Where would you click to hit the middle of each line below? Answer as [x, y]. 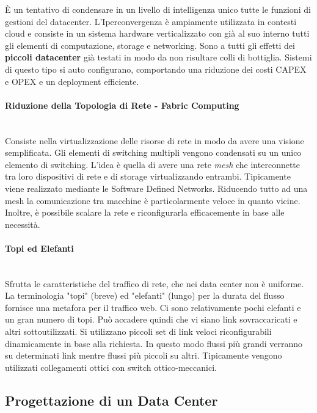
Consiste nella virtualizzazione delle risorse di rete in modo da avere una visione [155, 140]
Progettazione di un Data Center [111, 400]
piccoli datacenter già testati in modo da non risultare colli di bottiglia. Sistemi [158, 57]
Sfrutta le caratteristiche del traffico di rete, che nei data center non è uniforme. [155, 283]
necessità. [23, 224]
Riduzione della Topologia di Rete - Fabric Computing [122, 105]
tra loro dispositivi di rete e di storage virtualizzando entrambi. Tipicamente [148, 176]
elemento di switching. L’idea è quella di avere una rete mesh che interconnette [153, 164]
